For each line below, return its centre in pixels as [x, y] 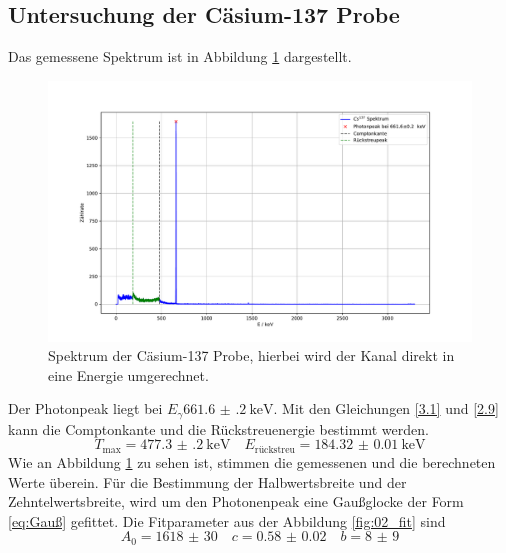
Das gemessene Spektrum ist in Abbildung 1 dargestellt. [180, 56]
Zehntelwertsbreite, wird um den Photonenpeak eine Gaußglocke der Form [236, 501]
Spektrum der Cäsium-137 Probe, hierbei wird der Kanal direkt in [251, 355]
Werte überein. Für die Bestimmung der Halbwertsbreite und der [207, 481]
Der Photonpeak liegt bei [85, 408]
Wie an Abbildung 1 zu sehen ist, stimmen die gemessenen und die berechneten [252, 461]
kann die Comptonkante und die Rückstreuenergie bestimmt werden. [218, 428]
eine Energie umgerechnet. [128, 374]
